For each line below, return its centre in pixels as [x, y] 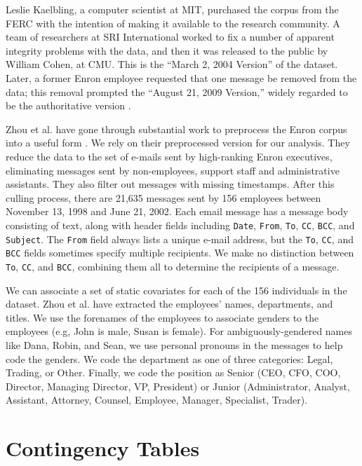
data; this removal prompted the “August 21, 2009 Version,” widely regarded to [177, 91]
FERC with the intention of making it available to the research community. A [173, 23]
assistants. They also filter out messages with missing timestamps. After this [170, 184]
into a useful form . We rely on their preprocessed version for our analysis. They [178, 143]
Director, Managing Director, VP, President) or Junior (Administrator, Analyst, [178, 386]
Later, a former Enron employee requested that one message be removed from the [181, 77]
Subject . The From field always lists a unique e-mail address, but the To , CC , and [180, 239]
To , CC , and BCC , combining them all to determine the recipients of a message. [173, 266]
